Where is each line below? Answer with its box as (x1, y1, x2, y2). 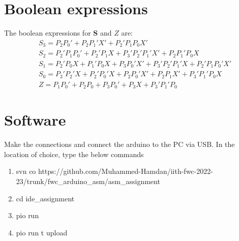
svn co (16, 166, 36, 176)
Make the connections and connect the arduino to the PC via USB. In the (4, 139, 235, 149)
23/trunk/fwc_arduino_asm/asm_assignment (16, 176, 160, 187)
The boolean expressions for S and (4, 27, 112, 38)
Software (4, 109, 66, 130)
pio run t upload (16, 227, 68, 237)
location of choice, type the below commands (4, 148, 144, 159)
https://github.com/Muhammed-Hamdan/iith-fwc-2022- (38, 166, 213, 176)
